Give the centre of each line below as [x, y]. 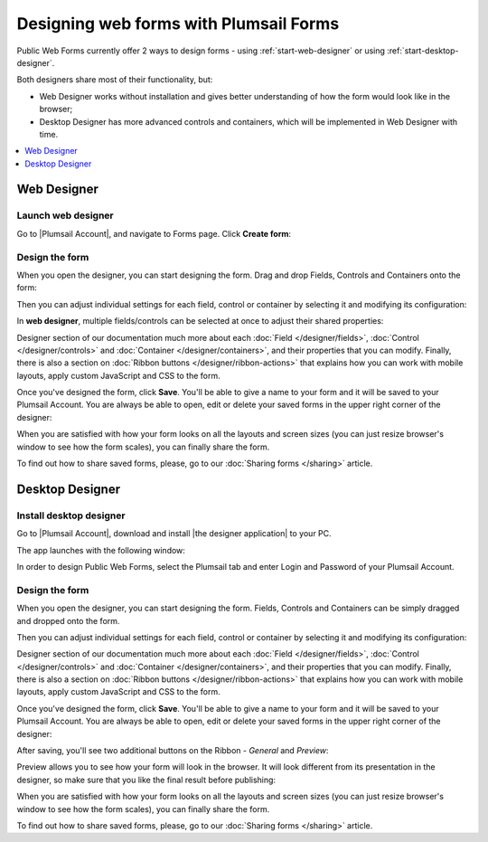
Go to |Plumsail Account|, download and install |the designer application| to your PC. [174, 534]
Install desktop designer [71, 516]
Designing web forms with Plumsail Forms [178, 24]
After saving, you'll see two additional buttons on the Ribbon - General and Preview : [173, 751]
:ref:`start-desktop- [423, 51]
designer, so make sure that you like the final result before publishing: [146, 780]
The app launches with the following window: [101, 550]
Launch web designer [65, 215]
